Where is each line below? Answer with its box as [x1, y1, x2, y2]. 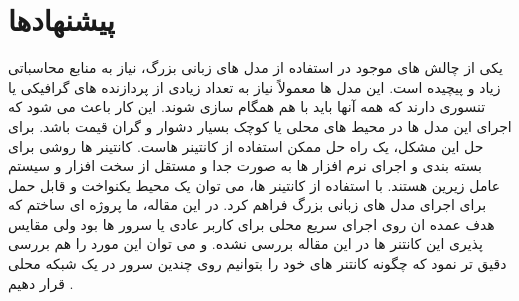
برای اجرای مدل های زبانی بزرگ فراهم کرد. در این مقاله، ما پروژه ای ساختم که [8, 194, 487, 215]
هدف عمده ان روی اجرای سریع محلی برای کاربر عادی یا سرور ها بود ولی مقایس [8, 213, 495, 234]
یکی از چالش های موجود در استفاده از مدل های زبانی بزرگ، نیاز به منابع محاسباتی [8, 57, 503, 78]
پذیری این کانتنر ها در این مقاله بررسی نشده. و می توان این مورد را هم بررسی [8, 233, 483, 254]
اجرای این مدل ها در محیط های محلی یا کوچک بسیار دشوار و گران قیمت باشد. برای [8, 115, 512, 136]
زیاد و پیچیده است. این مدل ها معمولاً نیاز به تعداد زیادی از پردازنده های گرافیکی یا [8, 76, 501, 97]
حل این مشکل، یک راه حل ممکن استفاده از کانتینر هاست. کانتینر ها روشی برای [8, 135, 484, 156]
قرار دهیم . [8, 272, 74, 293]
